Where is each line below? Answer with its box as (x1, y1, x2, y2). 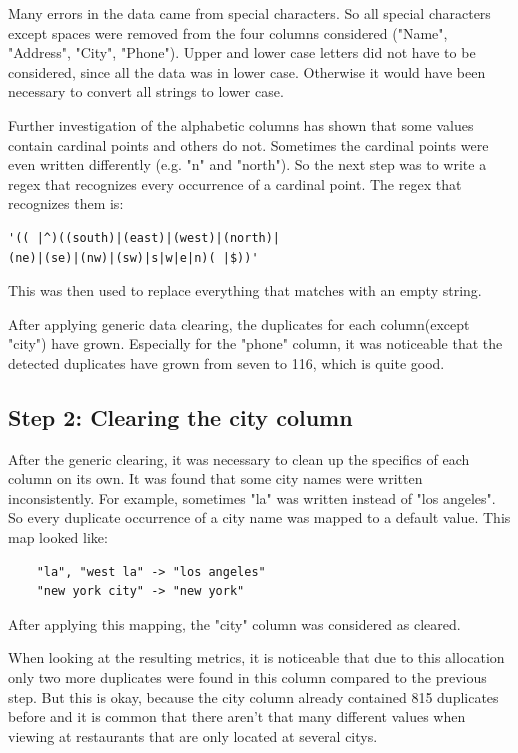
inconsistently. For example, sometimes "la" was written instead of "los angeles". (8, 487, 496, 508)
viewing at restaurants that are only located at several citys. (8, 725, 378, 746)
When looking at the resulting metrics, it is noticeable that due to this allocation (8, 647, 505, 668)
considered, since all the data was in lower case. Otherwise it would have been (8, 61, 486, 82)
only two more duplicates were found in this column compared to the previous (8, 667, 487, 688)
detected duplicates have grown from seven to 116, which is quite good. (8, 352, 445, 373)
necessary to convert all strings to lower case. (8, 81, 284, 102)
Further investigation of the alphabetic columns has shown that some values (8, 114, 474, 135)
